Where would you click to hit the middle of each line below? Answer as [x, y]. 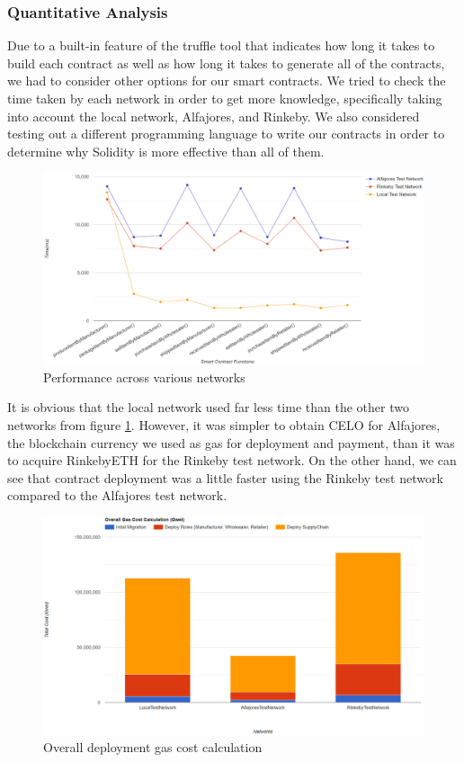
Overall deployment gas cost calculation [153, 747]
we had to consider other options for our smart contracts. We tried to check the [227, 81]
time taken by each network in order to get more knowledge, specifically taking [225, 98]
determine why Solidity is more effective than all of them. [166, 151]
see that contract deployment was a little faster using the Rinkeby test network [225, 477]
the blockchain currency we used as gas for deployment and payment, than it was [231, 442]
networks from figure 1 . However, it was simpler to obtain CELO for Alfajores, [224, 424]
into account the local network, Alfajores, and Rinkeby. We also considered [214, 116]
